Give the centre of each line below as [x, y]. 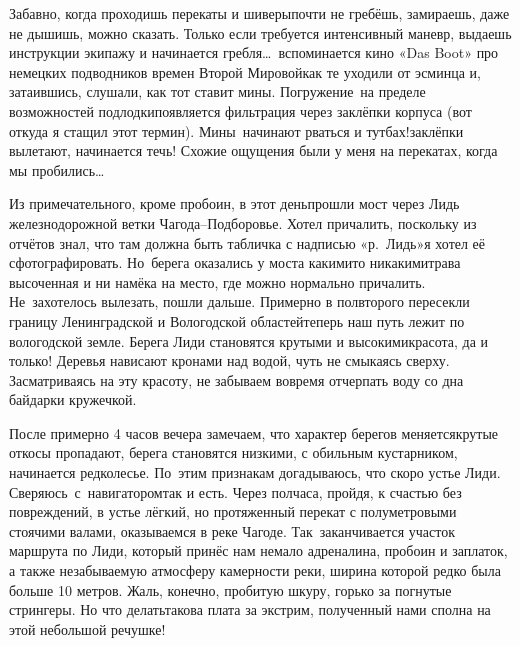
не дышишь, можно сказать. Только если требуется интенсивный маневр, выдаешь [260, 32]
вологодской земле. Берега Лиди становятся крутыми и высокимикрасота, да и [249, 340]
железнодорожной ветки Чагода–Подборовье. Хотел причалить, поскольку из [243, 222]
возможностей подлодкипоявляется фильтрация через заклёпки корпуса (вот [240, 110]
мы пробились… [57, 169]
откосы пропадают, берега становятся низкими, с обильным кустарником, [233, 452]
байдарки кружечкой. [73, 399]
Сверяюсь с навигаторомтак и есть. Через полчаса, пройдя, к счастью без [235, 491]
